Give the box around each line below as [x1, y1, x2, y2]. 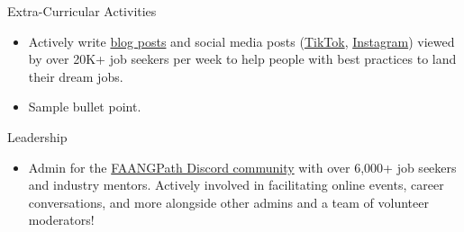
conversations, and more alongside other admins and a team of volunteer [28, 192, 429, 211]
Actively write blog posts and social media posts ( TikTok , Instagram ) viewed [28, 31, 455, 50]
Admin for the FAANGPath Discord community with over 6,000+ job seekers [28, 157, 457, 176]
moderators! [28, 210, 95, 229]
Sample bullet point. [28, 97, 141, 116]
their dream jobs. [28, 67, 123, 85]
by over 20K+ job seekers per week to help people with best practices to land [28, 49, 457, 68]
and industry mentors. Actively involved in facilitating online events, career [28, 175, 444, 194]
